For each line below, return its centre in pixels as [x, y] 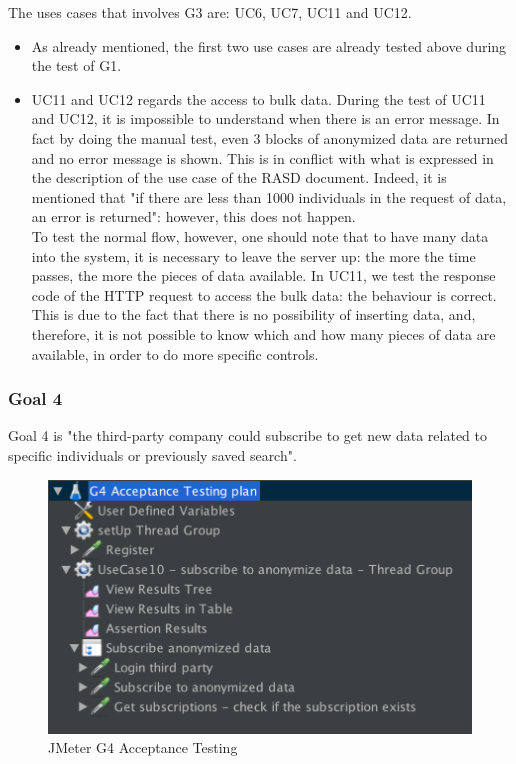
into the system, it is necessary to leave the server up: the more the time [253, 255]
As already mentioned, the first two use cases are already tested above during [269, 45]
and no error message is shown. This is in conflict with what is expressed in [262, 157]
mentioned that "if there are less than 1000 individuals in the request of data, [269, 196]
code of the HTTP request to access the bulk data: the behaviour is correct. [264, 294]
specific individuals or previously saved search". [152, 454]
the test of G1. [76, 65]
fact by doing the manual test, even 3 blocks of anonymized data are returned [270, 137]
